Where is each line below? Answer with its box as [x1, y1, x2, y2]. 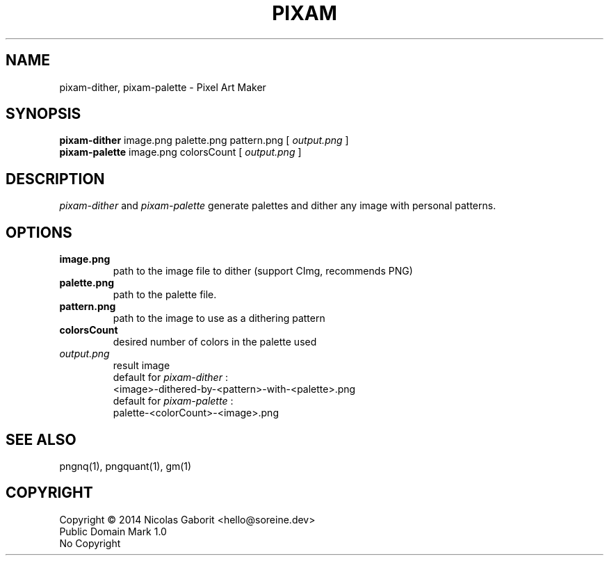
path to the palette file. [113, 288, 217, 301]
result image [113, 359, 170, 372]
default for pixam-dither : [113, 371, 228, 384]
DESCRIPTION [6, 170, 105, 188]
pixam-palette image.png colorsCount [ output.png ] [59, 146, 302, 158]
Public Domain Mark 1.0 [59, 525, 167, 537]
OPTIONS [6, 223, 72, 241]
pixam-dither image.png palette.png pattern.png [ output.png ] [59, 134, 349, 147]
